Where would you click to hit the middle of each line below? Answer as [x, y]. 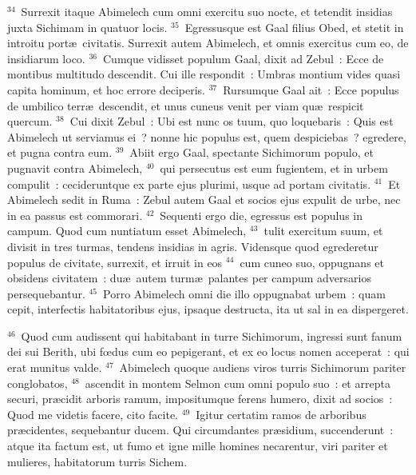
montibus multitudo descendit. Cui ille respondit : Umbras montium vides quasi [204, 74]
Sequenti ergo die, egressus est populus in [261, 215]
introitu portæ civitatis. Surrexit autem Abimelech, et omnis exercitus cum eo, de [208, 43]
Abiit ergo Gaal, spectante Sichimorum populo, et [252, 152]
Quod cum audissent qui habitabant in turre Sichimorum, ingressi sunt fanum [212, 335]
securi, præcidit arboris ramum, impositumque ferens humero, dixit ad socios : [200, 399]
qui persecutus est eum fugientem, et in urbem [274, 168]
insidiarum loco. [46, 58]
